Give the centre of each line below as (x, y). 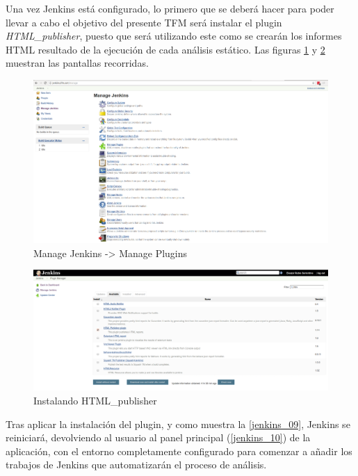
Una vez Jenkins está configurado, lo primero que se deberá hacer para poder (170, 8)
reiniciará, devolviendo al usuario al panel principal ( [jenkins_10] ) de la (158, 437)
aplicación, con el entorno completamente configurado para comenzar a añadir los (179, 451)
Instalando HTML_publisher (95, 401)
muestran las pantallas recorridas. (77, 63)
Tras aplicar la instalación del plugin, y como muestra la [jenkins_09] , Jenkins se (178, 424)
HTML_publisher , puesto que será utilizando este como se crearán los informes (174, 36)
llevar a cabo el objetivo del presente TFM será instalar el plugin (144, 22)
